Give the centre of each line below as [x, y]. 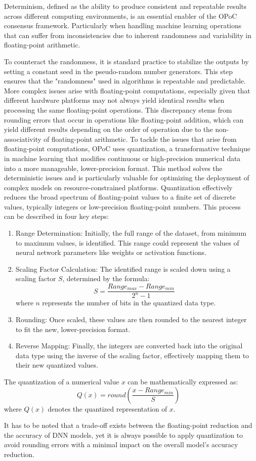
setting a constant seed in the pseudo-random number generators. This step [118, 71]
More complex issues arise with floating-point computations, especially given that [127, 90]
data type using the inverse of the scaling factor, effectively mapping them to [132, 355]
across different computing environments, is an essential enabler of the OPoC [121, 16]
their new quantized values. [57, 365]
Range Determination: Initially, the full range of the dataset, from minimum [131, 233]
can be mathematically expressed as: [183, 381]
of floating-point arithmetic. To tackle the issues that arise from [140, 139]
